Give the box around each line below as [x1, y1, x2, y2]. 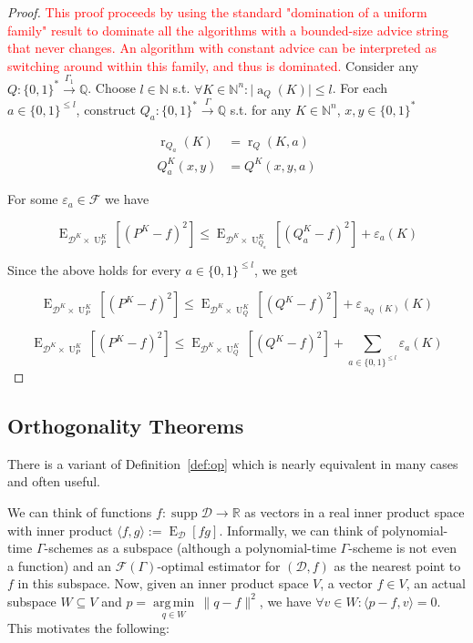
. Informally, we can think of [219, 520, 378, 539]
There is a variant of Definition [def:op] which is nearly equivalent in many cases [7, 454, 458, 473]
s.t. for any [230, 99, 292, 118]
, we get [253, 260, 298, 279]
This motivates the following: [7, 618, 170, 638]
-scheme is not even [348, 538, 457, 557]
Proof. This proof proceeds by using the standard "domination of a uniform [7, 3, 427, 21]
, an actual [406, 574, 466, 593]
